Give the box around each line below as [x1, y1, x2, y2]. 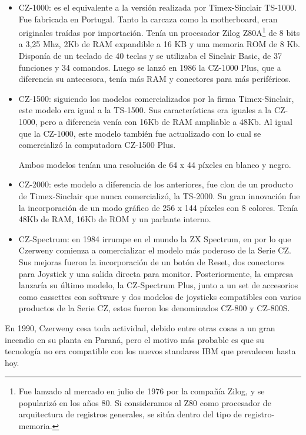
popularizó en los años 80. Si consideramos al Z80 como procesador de [18, 396, 271, 408]
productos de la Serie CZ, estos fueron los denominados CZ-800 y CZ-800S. [18, 302, 290, 314]
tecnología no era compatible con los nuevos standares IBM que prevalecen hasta [5, 345, 296, 357]
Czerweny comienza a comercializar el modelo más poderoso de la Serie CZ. [18, 244, 291, 256]
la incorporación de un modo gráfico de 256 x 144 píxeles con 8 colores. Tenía [18, 201, 298, 213]
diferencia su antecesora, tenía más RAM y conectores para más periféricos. [18, 72, 291, 85]
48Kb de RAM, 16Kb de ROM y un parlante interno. [18, 213, 211, 225]
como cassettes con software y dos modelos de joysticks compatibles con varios [18, 290, 301, 302]
